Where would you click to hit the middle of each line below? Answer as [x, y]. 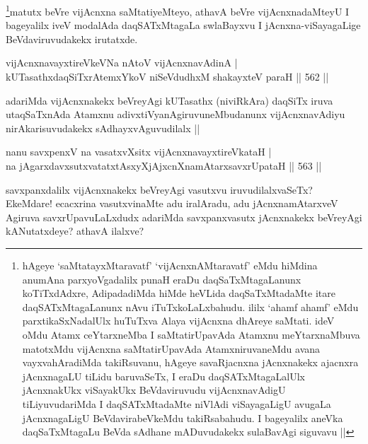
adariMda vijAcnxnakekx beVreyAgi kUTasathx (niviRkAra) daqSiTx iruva [169, 100]
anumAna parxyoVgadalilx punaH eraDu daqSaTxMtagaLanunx [162, 279]
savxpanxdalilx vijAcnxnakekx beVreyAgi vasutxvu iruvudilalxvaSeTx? [159, 189]
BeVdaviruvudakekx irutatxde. [72, 39]
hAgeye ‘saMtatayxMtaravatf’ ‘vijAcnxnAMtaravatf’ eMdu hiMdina [170, 265]
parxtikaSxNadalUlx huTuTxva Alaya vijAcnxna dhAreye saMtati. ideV [178, 321]
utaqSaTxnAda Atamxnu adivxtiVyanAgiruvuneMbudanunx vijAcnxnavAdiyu [176, 114]
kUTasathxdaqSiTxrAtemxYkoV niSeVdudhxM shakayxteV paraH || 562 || [167, 77]
